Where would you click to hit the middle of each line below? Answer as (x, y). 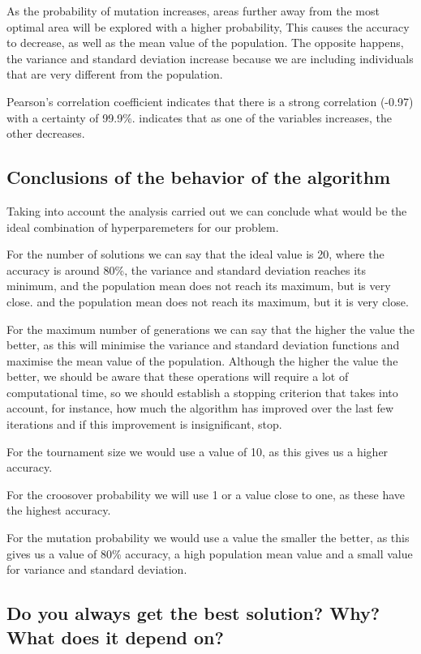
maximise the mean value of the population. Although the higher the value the (202, 360)
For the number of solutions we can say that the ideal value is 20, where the (195, 254)
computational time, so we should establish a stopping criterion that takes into (202, 392)
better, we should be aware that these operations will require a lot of (178, 376)
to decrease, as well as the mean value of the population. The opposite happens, (205, 43)
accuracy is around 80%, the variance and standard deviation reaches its (187, 269)
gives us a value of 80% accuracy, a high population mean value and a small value (210, 553)
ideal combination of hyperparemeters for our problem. (143, 227)
